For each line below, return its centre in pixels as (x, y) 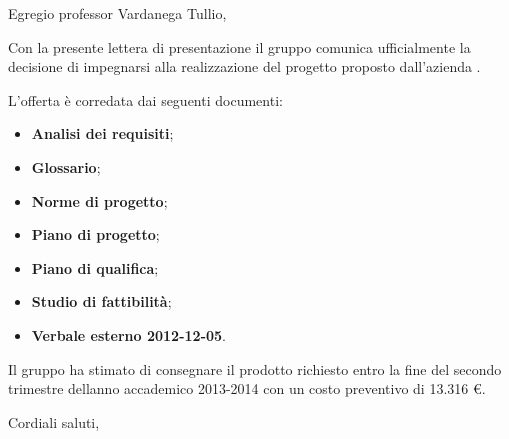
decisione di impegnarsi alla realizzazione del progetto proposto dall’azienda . (244, 66)
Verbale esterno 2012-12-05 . (129, 334)
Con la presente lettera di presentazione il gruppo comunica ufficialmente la (239, 46)
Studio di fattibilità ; (101, 301)
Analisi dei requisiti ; (102, 133)
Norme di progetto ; (99, 200)
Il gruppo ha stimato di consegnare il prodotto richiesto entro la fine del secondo (255, 368)
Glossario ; (66, 166)
